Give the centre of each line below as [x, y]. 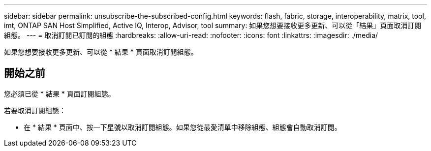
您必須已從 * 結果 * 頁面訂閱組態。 [60, 93]
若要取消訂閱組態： [35, 110]
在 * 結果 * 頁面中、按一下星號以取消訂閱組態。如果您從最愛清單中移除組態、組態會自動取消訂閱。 [183, 127]
